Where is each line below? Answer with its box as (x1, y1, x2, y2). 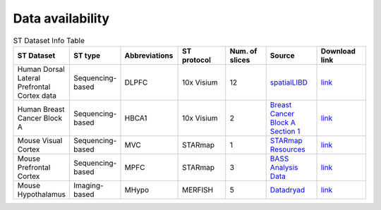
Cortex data (17, 90, 56, 100)
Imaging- (73, 180, 104, 190)
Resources (270, 144, 306, 154)
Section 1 (270, 126, 301, 136)
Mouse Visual (17, 135, 63, 145)
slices (229, 55, 250, 65)
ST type (73, 50, 101, 60)
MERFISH (181, 185, 214, 194)
